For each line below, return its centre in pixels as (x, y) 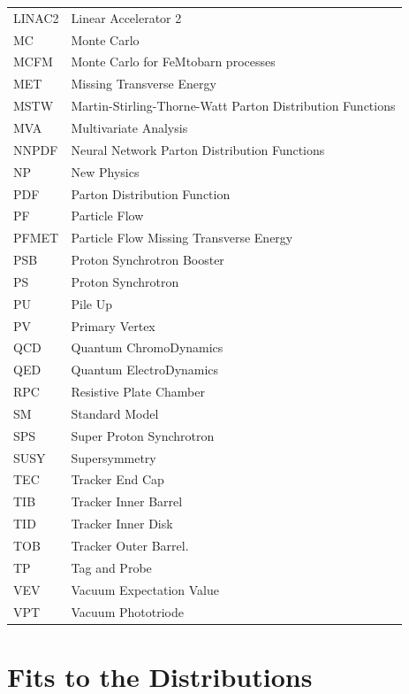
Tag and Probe (111, 567)
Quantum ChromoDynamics (147, 347)
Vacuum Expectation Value (145, 589)
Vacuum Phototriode (127, 611)
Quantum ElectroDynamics (145, 370)
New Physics (105, 171)
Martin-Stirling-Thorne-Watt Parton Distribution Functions (233, 106)
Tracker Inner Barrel (127, 501)
